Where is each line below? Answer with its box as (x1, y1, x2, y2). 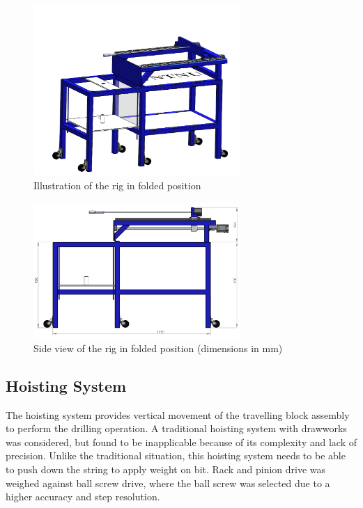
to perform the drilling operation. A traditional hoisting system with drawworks (6, 421, 347, 436)
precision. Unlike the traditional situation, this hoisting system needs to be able (6, 448, 346, 463)
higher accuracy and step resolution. (6, 489, 160, 504)
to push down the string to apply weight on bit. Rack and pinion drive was (6, 461, 326, 476)
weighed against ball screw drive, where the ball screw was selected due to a (6, 475, 330, 490)
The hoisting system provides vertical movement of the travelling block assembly (6, 407, 350, 422)
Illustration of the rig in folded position (33, 177, 201, 192)
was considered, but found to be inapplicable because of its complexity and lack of (6, 434, 357, 449)
